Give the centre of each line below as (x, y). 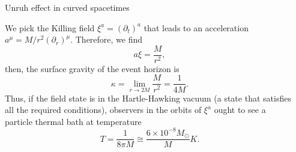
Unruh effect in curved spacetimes (67, 7)
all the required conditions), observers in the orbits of (103, 110)
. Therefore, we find (107, 39)
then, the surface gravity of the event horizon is (92, 68)
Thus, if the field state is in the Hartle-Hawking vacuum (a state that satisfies (148, 98)
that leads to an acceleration (196, 27)
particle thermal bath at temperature (73, 121)
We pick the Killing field (50, 27)
